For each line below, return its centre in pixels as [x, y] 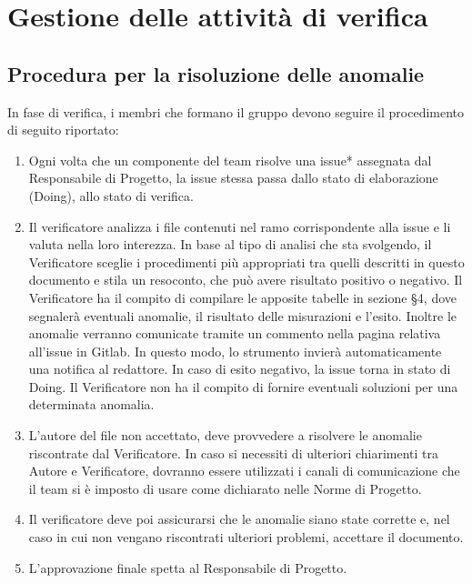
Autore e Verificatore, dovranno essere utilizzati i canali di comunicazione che [244, 471]
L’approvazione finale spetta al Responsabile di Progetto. [188, 567]
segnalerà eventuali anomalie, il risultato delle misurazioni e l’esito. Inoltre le [243, 315]
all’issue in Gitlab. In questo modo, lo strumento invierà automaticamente [235, 351]
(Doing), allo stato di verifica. [111, 195]
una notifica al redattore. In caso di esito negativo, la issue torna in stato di [240, 369]
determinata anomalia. [91, 404]
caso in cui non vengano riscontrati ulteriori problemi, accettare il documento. [246, 537]
